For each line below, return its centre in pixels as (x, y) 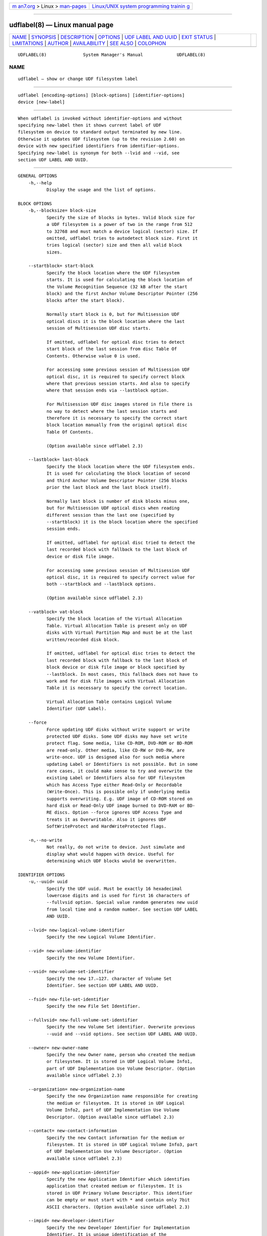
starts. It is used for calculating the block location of (119, 280)
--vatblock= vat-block (56, 612)
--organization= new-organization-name (76, 1089)
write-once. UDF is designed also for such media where (115, 757)
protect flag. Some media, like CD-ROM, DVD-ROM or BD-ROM (119, 743)
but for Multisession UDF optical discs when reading (113, 508)
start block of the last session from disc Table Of (112, 349)
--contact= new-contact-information (72, 1131)
